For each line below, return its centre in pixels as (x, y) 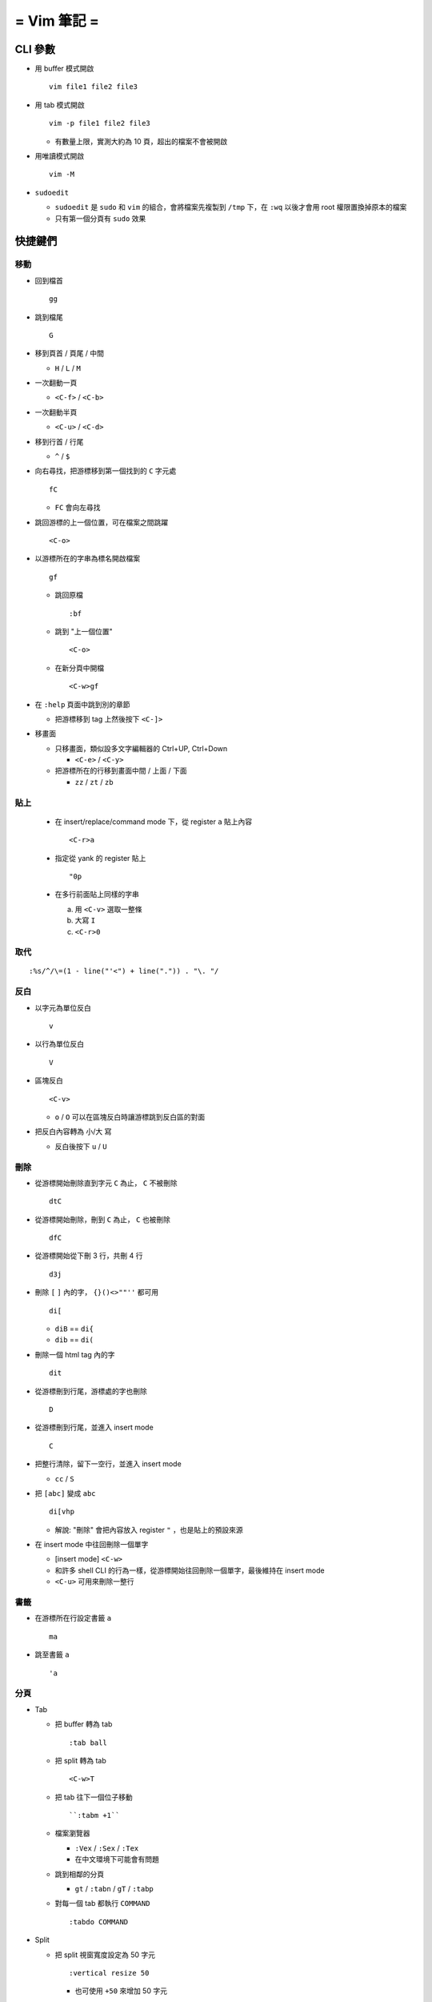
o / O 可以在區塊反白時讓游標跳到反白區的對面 (130, 1116)
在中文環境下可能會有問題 (117, 1859)
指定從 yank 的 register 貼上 (100, 858)
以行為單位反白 (59, 1044)
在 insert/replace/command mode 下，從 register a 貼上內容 (154, 822)
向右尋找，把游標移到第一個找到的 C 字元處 (106, 471)
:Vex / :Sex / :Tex (107, 1848)
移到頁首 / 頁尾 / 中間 (69, 353)
